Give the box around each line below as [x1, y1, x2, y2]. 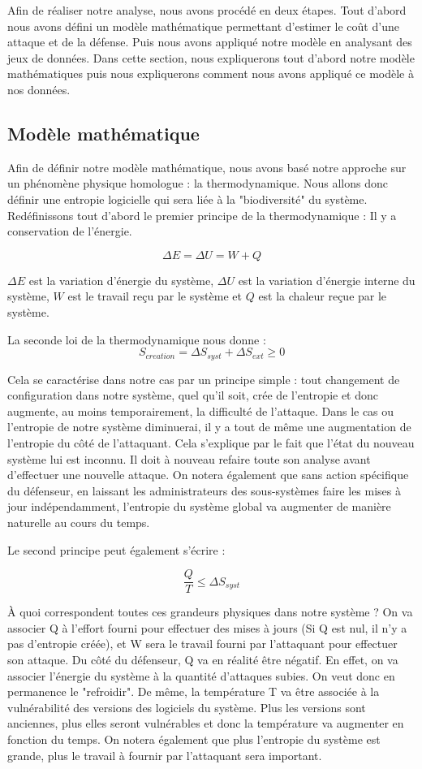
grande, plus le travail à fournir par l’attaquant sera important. [7, 746, 322, 763]
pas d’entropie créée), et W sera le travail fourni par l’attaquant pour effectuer [7, 635, 398, 652]
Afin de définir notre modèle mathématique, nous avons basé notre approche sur [7, 158, 407, 175]
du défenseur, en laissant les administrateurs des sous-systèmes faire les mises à [7, 482, 402, 499]
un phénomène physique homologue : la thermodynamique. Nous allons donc [7, 175, 388, 192]
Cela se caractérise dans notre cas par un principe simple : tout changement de [7, 370, 400, 387]
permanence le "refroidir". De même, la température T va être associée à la [7, 683, 380, 700]
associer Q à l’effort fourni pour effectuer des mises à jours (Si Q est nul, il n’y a [7, 619, 407, 636]
